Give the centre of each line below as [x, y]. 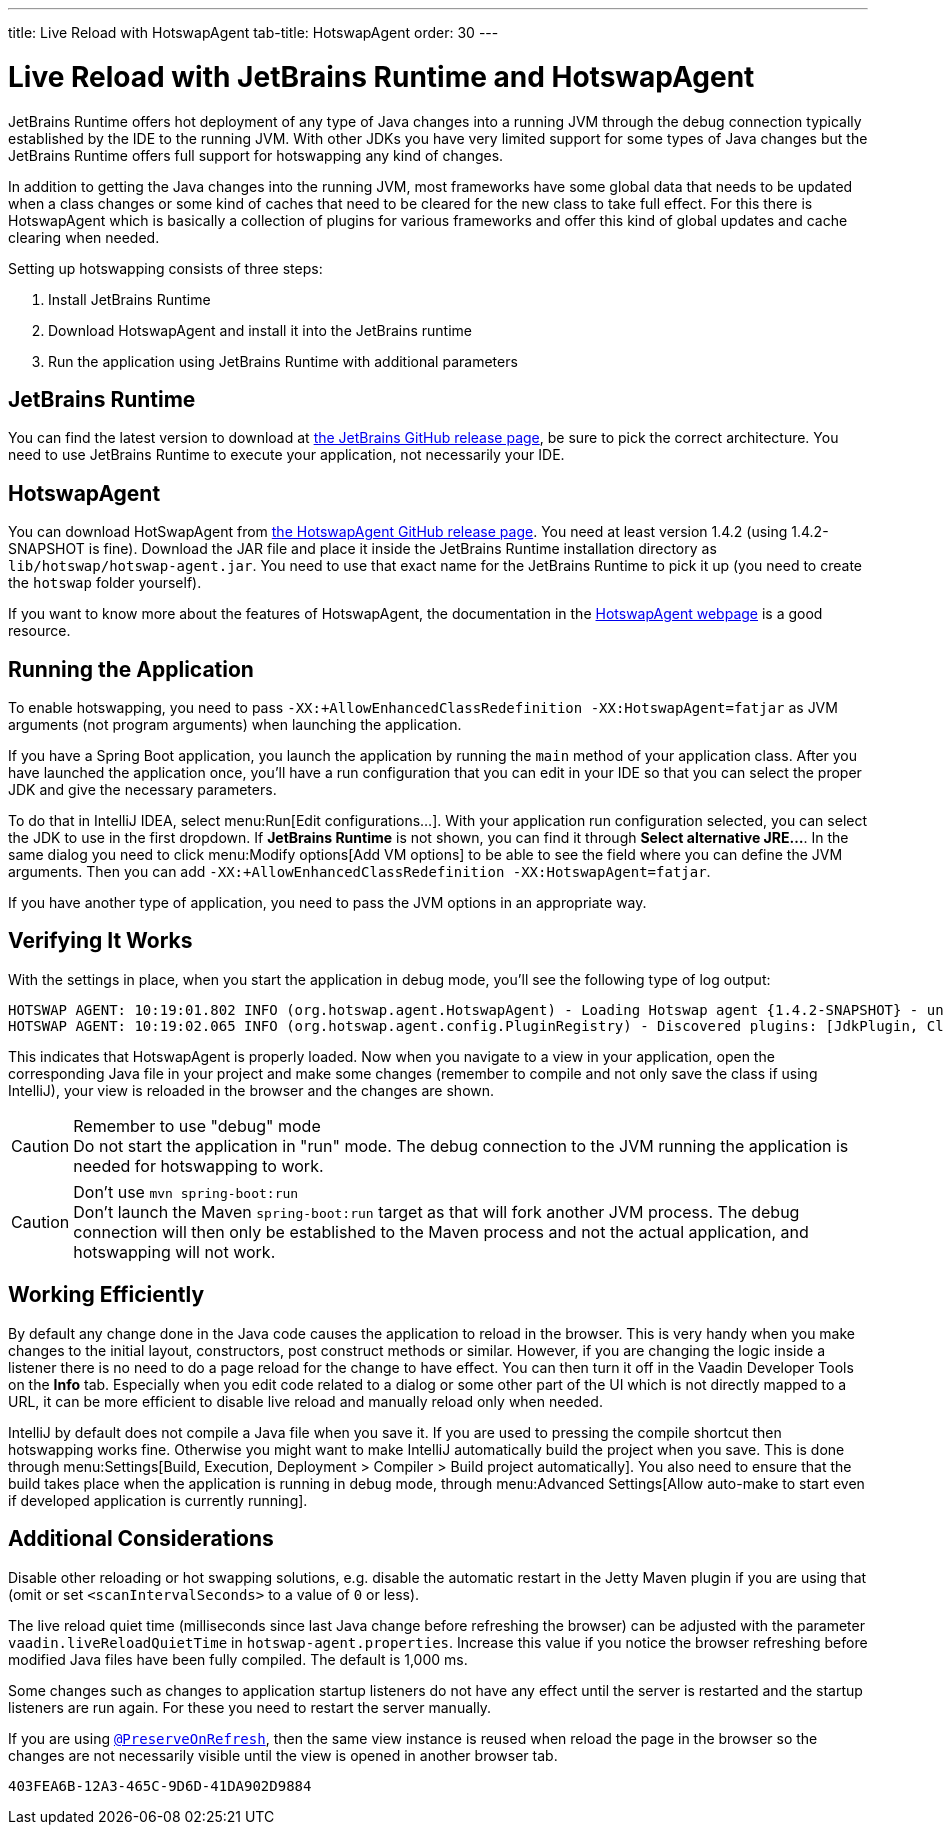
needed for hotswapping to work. [198, 1165]
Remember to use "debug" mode [197, 1125]
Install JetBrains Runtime [129, 299]
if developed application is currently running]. [158, 1500]
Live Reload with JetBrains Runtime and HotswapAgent [381, 76]
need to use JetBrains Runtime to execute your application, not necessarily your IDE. [286, 455]
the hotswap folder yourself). [105, 583]
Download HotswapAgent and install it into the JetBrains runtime [260, 330]
